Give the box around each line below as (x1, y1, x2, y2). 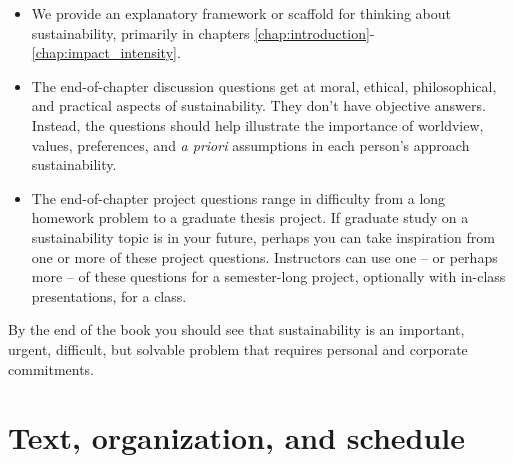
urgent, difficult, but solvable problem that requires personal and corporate (8, 338, 468, 359)
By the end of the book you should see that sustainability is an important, (8, 319, 465, 340)
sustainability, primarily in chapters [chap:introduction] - (31, 22, 375, 43)
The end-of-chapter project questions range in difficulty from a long (31, 187, 446, 208)
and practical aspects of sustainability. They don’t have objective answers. (31, 95, 486, 116)
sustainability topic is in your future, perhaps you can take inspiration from (31, 226, 495, 247)
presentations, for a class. (31, 285, 187, 306)
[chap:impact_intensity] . (31, 42, 181, 63)
